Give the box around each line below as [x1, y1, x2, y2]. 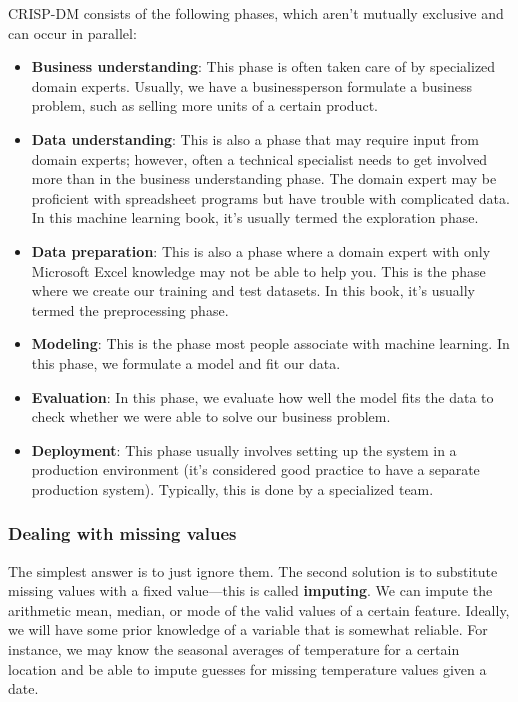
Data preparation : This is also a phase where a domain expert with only [31, 240, 491, 261]
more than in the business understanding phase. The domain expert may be [31, 168, 497, 189]
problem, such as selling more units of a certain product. [31, 95, 378, 116]
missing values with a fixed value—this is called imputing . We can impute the [8, 580, 493, 601]
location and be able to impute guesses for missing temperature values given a [8, 658, 487, 679]
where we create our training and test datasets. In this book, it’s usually [31, 280, 475, 301]
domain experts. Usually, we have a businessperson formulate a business [31, 75, 473, 96]
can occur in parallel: [8, 22, 137, 43]
